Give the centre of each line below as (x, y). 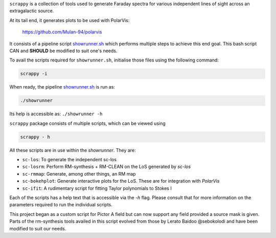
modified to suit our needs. (38, 228)
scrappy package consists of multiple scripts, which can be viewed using (87, 123)
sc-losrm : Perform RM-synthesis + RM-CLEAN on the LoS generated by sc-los (107, 167)
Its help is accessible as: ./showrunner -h (56, 114)
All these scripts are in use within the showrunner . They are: (73, 150)
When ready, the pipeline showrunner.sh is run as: (62, 87)
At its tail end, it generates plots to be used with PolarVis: (70, 20)
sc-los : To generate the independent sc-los (70, 160)
